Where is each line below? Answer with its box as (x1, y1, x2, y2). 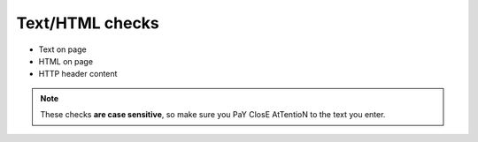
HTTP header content (38, 69, 118, 79)
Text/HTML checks (16, 13, 159, 33)
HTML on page (38, 56, 93, 66)
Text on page (38, 44, 88, 55)
